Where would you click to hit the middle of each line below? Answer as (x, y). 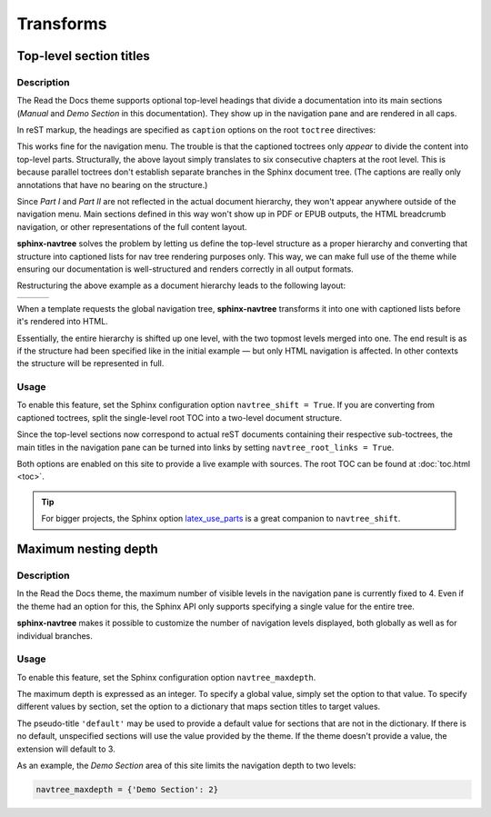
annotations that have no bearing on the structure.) (112, 184)
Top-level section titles (83, 56)
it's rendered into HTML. (62, 322)
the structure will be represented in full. (90, 364)
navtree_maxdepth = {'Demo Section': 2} (127, 790)
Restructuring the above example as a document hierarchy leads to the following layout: (181, 285)
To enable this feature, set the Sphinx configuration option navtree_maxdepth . (166, 677)
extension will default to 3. (66, 749)
